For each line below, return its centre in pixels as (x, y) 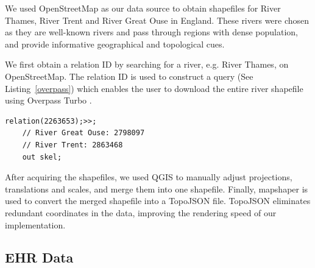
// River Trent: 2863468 (73, 145)
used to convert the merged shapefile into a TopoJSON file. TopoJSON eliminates (158, 201)
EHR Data (39, 257)
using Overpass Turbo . (48, 100)
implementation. (35, 224)
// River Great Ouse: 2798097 (83, 133)
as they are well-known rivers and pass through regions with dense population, (151, 32)
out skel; (42, 157)
